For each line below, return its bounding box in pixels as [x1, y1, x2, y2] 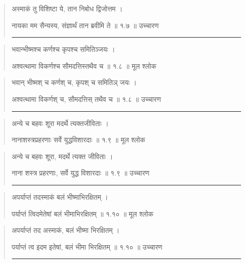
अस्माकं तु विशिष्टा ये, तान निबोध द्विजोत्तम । [11, 3, 123, 13]
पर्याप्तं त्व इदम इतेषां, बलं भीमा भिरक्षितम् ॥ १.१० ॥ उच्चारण [11, 241, 163, 252]
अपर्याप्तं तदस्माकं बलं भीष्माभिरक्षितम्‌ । [11, 191, 108, 202]
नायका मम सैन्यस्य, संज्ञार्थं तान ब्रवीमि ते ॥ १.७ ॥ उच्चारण [11, 20, 159, 30]
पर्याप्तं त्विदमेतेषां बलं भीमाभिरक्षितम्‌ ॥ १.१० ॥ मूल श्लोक [11, 208, 154, 219]
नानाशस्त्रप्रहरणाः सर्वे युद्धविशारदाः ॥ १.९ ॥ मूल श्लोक [11, 134, 146, 145]
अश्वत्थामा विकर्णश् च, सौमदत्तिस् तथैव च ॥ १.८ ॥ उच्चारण [11, 93, 161, 104]
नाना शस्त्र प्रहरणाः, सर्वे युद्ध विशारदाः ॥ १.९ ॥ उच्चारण [11, 168, 150, 178]
